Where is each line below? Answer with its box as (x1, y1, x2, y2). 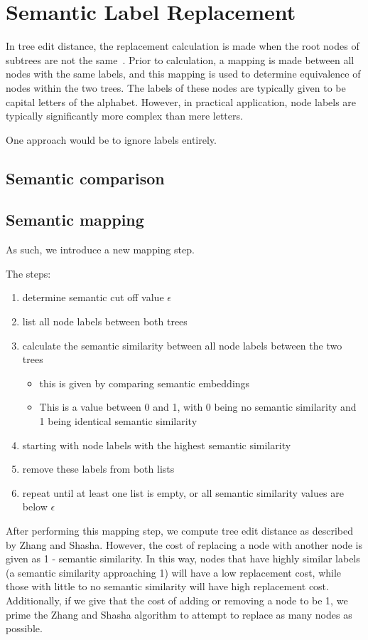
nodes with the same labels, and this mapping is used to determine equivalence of (6, 66, 361, 81)
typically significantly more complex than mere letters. (6, 108, 243, 123)
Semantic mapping (6, 209, 144, 231)
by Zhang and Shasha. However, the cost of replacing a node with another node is (6, 537, 363, 552)
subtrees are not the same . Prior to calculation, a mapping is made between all (6, 52, 355, 67)
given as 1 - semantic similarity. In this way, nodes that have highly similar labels (6, 551, 360, 566)
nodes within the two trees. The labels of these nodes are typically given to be (6, 80, 346, 95)
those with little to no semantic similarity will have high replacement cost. (6, 579, 329, 594)
